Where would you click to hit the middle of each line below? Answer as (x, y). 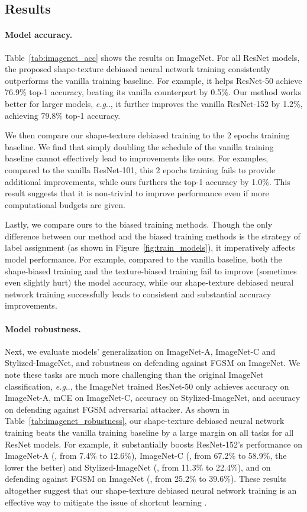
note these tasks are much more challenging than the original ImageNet (134, 375)
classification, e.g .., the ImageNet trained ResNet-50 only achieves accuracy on (147, 386)
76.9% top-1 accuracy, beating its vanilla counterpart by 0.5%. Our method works (153, 92)
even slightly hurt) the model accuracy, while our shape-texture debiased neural (149, 282)
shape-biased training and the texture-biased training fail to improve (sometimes (151, 270)
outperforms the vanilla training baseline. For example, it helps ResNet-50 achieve (153, 80)
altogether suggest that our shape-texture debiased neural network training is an (151, 490)
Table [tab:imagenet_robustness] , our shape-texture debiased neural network (145, 421)
